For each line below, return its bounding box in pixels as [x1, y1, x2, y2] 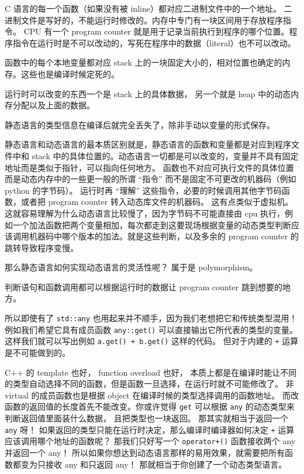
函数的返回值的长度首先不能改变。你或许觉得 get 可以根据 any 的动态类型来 [5, 400, 295, 413]
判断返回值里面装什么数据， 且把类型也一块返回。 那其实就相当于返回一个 [5, 412, 289, 424]
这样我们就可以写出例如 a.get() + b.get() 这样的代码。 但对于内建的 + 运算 [5, 335, 299, 347]
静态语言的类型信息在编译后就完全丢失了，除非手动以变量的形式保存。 [5, 118, 275, 130]
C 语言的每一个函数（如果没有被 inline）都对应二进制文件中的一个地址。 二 [5, 2, 292, 14]
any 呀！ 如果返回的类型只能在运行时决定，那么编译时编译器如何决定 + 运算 [5, 423, 295, 435]
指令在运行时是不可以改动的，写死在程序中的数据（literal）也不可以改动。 [12, 36, 296, 49]
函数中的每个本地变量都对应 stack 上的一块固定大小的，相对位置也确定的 [5, 56, 282, 68]
